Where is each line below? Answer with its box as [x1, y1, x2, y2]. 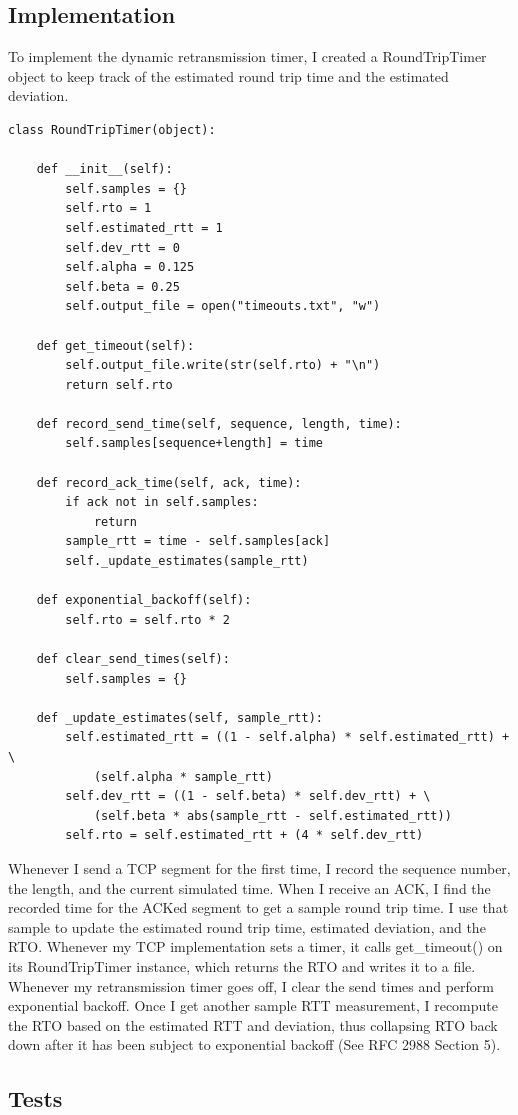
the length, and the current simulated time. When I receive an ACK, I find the [8, 877, 491, 898]
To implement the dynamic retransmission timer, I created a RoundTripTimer [8, 46, 487, 67]
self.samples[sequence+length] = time [65, 436, 323, 451]
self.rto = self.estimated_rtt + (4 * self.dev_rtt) [65, 828, 424, 843]
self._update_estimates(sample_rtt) [65, 554, 309, 569]
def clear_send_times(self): [36, 652, 230, 667]
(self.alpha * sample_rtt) [93, 769, 273, 784]
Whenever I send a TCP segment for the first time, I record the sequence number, [8, 857, 511, 878]
